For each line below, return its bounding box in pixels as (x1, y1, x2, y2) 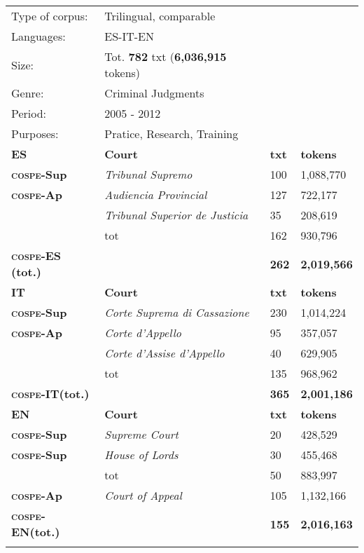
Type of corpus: (11, 8, 88, 24)
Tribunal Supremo (104, 166, 192, 182)
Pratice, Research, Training (104, 125, 239, 142)
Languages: (11, 28, 66, 44)
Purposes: (11, 125, 59, 142)
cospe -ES (11, 247, 62, 264)
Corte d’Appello (104, 325, 181, 341)
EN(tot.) (11, 524, 60, 540)
